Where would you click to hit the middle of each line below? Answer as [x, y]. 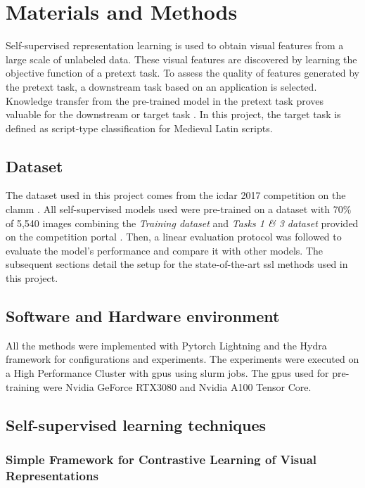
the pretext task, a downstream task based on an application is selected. [161, 86]
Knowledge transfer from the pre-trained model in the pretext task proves [165, 100]
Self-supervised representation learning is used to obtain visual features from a [175, 45]
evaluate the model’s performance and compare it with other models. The [165, 250]
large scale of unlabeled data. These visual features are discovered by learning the [181, 59]
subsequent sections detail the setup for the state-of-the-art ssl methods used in [177, 264]
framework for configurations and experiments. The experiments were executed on [182, 359]
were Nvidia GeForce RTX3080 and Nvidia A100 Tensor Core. [177, 386]
